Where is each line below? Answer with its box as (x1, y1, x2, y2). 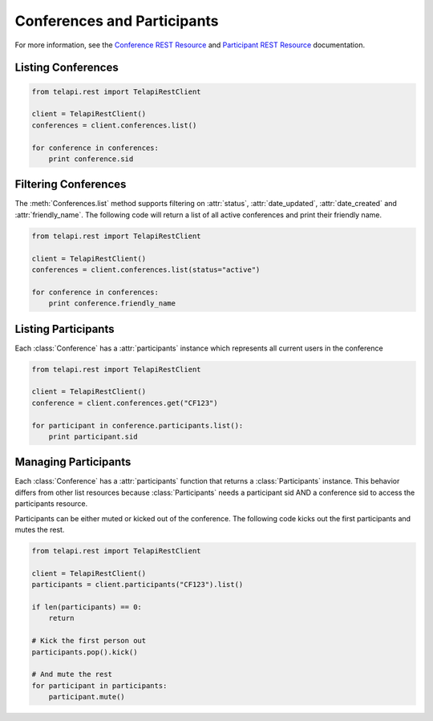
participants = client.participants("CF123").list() (31, 580, 244, 589)
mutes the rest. (14, 525, 65, 534)
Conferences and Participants (14, 12, 220, 30)
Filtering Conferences (14, 177, 127, 192)
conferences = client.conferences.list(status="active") (31, 265, 261, 274)
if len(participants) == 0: (31, 602, 142, 611)
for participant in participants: (31, 681, 168, 690)
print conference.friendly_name (48, 299, 176, 308)
